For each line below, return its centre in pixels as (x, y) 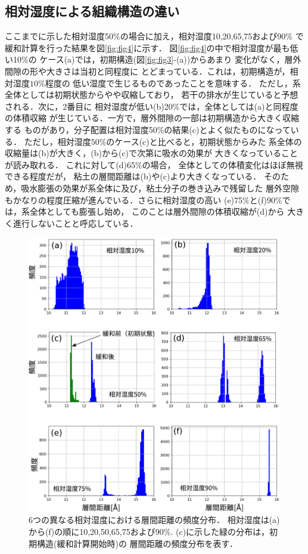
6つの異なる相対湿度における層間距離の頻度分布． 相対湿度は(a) (154, 520)
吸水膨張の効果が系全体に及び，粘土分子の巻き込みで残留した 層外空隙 (160, 188)
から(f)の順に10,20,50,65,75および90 (96, 531)
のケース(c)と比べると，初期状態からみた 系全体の (204, 141)
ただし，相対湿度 (57, 141)
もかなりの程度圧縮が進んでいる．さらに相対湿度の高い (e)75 (124, 199)
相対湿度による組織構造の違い (92, 11)
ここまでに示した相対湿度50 (59, 36)
